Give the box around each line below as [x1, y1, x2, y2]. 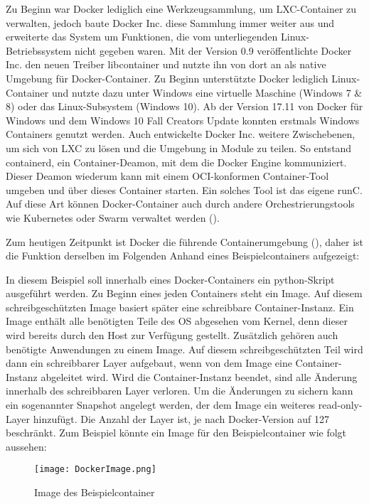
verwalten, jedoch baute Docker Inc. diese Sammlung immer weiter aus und [6, 15, 335, 30]
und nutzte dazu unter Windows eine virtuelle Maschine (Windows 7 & [51, 85, 363, 100]
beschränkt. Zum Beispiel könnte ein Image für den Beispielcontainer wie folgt [6, 425, 347, 440]
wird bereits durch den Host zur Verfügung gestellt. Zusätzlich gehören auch [6, 328, 338, 343]
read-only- [318, 397, 363, 412]
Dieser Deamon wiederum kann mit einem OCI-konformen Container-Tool [6, 168, 329, 183]
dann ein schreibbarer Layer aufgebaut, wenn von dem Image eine [6, 355, 292, 370]
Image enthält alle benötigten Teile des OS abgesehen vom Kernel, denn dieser [6, 313, 348, 328]
